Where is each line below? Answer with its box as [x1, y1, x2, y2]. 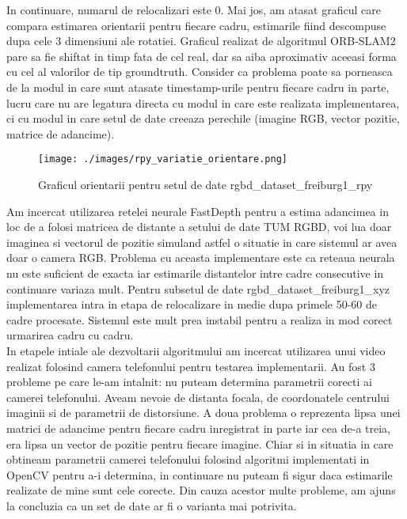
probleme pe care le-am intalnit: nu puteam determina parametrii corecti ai [6, 373, 372, 390]
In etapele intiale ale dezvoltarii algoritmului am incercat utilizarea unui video [6, 342, 386, 358]
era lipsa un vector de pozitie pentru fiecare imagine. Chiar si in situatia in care [6, 435, 394, 452]
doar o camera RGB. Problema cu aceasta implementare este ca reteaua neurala [6, 249, 395, 266]
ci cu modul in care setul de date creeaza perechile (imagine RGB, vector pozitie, [6, 110, 400, 127]
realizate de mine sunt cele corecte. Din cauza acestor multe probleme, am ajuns [6, 482, 396, 498]
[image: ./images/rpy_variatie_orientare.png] [38, 153, 287, 165]
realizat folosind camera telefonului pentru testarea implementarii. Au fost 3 [6, 358, 375, 374]
